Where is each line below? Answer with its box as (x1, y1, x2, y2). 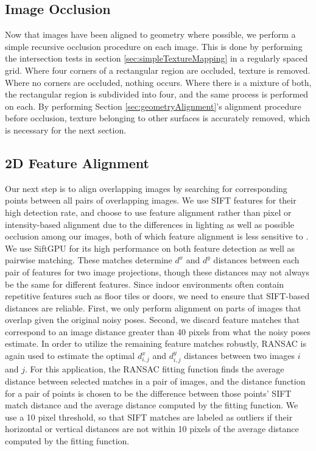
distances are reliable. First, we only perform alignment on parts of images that (5, 301, 301, 314)
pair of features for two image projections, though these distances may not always (5, 265, 309, 278)
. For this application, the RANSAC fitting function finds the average (25, 363, 284, 375)
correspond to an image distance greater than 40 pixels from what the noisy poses (5, 325, 311, 338)
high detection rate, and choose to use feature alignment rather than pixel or (5, 205, 292, 218)
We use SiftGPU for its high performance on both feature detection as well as (5, 241, 295, 254)
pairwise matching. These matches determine (5, 254, 172, 266)
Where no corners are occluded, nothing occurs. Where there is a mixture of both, (5, 76, 312, 88)
